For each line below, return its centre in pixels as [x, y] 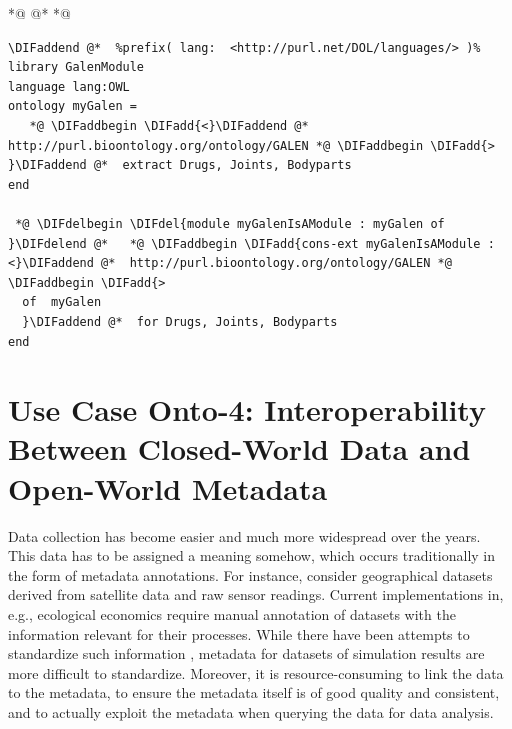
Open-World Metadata [168, 487]
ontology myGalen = [72, 106]
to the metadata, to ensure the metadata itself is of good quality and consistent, [254, 692]
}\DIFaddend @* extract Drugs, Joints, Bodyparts [180, 165]
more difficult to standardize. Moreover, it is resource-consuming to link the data [256, 672]
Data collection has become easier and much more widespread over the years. [244, 535]
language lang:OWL [69, 86]
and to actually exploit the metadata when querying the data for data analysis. [251, 711]
